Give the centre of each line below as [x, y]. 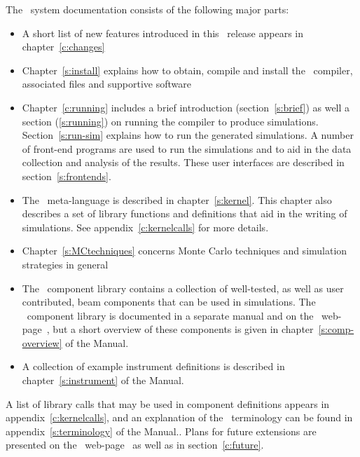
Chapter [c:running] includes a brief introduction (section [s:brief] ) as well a [186, 107]
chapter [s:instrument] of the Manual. [103, 380]
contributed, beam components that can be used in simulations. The [169, 302]
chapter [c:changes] [63, 47]
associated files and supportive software [106, 84]
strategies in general [65, 264]
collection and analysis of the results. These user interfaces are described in [183, 162]
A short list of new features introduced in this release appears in [163, 33]
